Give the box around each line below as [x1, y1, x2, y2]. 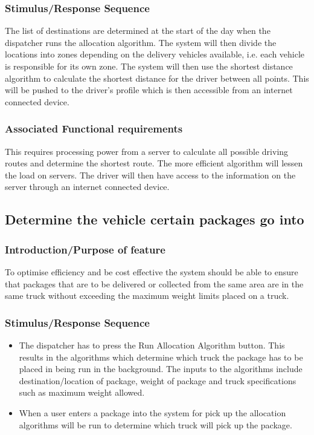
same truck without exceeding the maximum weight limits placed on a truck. [5, 289, 289, 302]
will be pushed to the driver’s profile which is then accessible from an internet [5, 83, 293, 96]
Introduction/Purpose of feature [5, 241, 165, 257]
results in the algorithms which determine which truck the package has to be [19, 350, 303, 363]
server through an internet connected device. [5, 180, 170, 193]
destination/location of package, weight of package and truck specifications [19, 374, 296, 387]
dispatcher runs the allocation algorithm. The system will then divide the [5, 36, 277, 48]
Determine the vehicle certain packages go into [5, 210, 304, 229]
